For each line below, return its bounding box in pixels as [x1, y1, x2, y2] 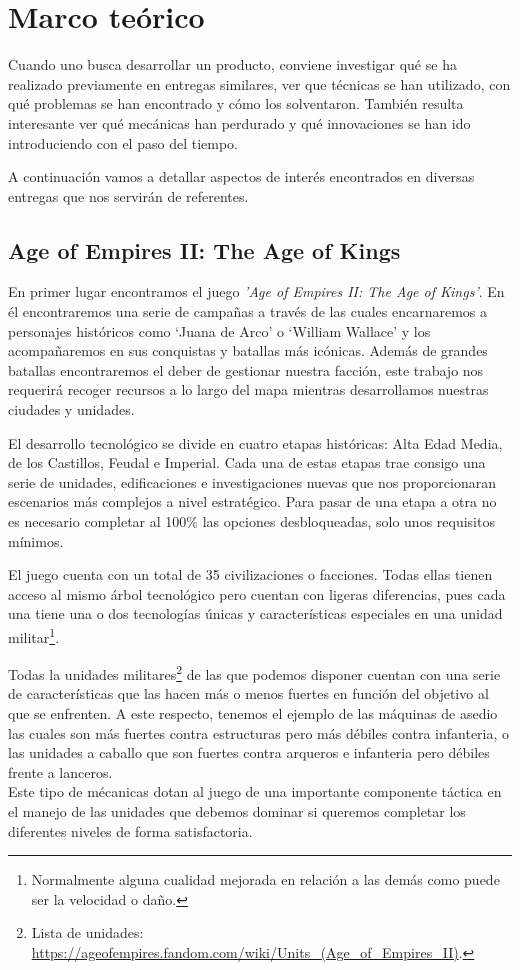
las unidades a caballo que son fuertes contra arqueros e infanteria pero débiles [8, 742, 490, 763]
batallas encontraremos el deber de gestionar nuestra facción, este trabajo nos [8, 359, 484, 380]
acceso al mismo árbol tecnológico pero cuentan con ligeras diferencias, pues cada [8, 583, 506, 604]
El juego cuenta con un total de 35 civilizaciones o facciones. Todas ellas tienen [8, 564, 493, 585]
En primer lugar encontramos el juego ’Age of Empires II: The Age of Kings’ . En [8, 281, 505, 302]
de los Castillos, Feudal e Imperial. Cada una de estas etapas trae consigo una [8, 452, 486, 473]
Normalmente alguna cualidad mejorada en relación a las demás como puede [31, 869, 500, 890]
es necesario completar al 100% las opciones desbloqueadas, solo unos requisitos [8, 511, 495, 532]
